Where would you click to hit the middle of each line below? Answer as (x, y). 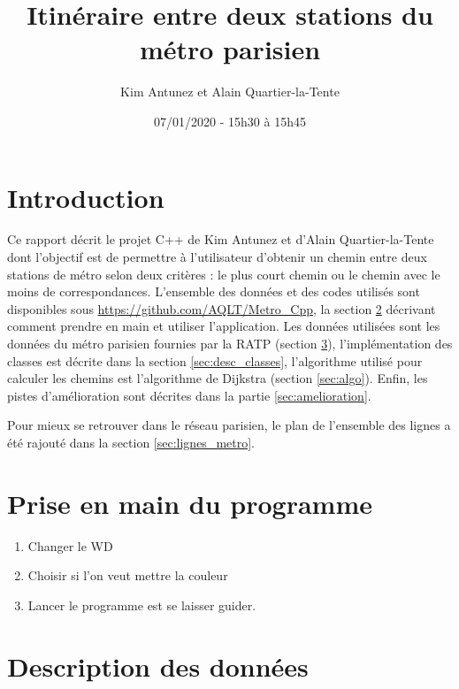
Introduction (86, 197)
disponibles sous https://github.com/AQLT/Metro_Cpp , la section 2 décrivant (222, 308)
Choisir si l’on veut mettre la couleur (128, 575)
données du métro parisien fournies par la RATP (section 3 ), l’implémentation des (230, 343)
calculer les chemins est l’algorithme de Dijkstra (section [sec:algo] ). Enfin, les (218, 378)
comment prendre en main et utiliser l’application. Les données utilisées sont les (224, 326)
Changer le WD (70, 545)
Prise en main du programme (190, 503)
